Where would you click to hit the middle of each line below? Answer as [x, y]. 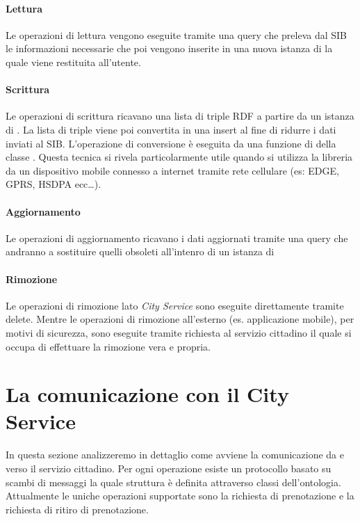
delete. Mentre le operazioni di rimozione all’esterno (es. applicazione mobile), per [180, 319]
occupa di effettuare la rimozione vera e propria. [108, 346]
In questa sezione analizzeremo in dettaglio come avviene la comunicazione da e [175, 455]
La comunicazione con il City [147, 394]
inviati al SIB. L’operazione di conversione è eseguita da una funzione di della [171, 143]
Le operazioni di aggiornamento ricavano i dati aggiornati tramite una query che [177, 238]
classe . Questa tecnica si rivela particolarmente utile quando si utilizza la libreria [179, 157]
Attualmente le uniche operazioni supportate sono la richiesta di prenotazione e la [180, 496]
